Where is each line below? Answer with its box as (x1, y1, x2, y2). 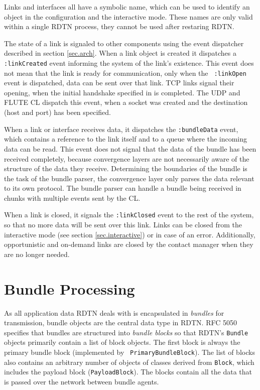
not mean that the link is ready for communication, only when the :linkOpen (4, 67, 246, 78)
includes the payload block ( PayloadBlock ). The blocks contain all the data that (4, 366, 252, 377)
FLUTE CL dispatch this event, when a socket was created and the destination (4, 97, 248, 107)
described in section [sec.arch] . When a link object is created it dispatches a (4, 48, 236, 58)
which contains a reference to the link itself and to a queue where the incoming (4, 134, 247, 144)
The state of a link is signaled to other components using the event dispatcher (4, 38, 244, 48)
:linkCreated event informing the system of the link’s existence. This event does (4, 57, 254, 68)
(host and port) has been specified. (4, 107, 111, 117)
